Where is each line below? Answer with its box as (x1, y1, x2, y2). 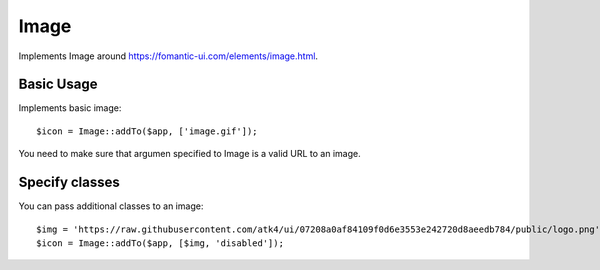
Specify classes (18, 174, 120, 191)
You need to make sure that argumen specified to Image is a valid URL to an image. (18, 148, 361, 160)
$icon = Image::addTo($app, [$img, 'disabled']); (36, 237, 285, 249)
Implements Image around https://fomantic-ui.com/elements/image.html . (18, 50, 319, 62)
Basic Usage (18, 76, 98, 93)
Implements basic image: (18, 102, 122, 114)
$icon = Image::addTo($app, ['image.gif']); (36, 125, 259, 137)
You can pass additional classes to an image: (18, 200, 204, 212)
